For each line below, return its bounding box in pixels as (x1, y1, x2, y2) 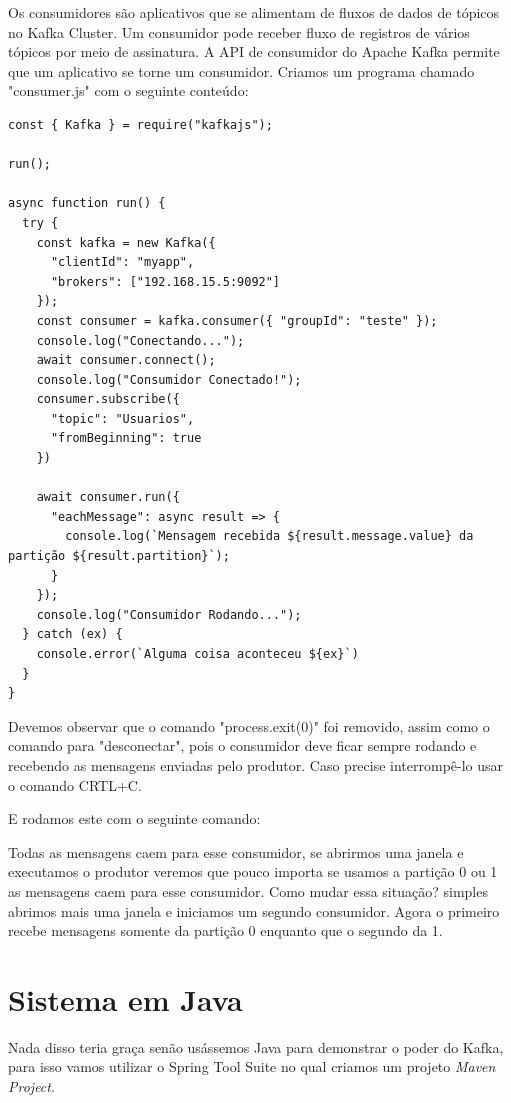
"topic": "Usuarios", (50, 411, 195, 426)
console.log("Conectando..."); (36, 333, 245, 348)
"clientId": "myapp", (50, 255, 195, 270)
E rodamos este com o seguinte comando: (8, 808, 261, 829)
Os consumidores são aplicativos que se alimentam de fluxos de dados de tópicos (8, 2, 500, 22)
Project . (8, 1076, 55, 1097)
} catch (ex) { (22, 627, 123, 642)
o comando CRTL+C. (8, 774, 142, 795)
